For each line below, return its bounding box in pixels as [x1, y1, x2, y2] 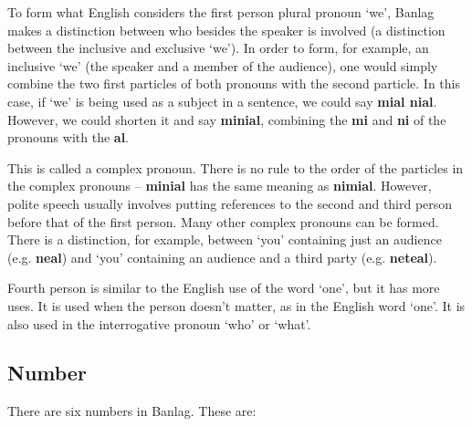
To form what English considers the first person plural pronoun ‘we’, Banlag [7, 3, 435, 21]
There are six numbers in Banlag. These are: [7, 401, 257, 421]
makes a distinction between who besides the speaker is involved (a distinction [7, 20, 446, 39]
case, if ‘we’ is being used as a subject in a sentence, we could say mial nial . [7, 91, 437, 110]
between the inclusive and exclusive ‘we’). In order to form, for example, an [7, 38, 429, 57]
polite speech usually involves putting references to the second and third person [7, 193, 453, 213]
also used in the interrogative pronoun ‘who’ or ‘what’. [7, 314, 311, 333]
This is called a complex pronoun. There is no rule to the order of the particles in [7, 158, 464, 177]
